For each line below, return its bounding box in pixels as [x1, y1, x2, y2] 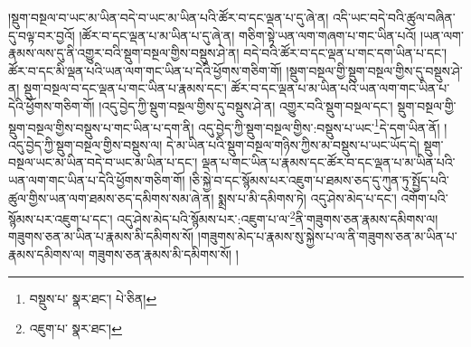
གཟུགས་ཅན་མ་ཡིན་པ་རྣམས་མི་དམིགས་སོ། [8, 227, 194, 246]
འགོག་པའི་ [400, 188, 448, 207]
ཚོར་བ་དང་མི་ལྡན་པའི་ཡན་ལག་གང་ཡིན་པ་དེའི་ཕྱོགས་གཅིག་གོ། [8, 61, 282, 80]
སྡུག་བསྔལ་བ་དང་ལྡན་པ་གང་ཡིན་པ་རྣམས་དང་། [24, 79, 227, 98]
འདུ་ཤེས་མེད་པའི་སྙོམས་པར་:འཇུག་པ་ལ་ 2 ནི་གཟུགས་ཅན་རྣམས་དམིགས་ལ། [117, 207, 438, 228]
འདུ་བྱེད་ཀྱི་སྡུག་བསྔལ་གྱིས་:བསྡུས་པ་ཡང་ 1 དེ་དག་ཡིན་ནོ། [198, 115, 440, 136]
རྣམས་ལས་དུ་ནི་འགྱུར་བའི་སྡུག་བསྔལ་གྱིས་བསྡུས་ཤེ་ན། [8, 43, 240, 62]
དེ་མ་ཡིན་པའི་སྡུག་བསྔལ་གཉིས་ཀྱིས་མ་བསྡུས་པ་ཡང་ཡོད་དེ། [165, 135, 419, 154]
